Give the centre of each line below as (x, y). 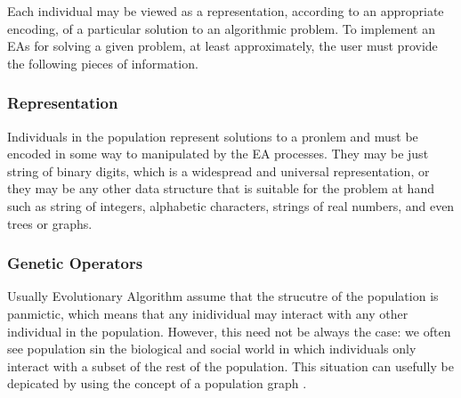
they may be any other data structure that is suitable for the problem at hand (221, 188)
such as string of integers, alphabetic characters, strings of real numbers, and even (231, 205)
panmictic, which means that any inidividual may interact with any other (208, 313)
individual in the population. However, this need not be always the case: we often (229, 331)
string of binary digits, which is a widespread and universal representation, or (218, 171)
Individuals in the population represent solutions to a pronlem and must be (213, 136)
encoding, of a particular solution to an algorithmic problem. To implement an (221, 28)
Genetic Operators (75, 263)
